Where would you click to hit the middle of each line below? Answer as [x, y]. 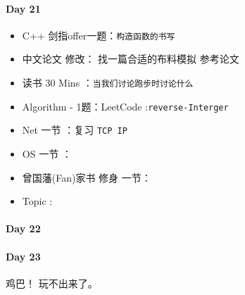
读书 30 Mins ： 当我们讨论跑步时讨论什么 [108, 83]
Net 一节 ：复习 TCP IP [75, 130]
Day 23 [23, 256]
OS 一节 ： [47, 154]
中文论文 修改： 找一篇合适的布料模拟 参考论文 [131, 59]
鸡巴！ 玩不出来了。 [52, 283]
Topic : [37, 201]
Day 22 [23, 228]
